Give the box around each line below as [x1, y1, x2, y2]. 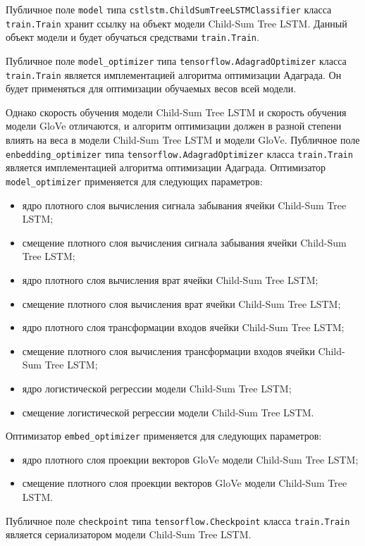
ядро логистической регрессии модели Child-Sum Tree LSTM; [22, 380, 292, 395]
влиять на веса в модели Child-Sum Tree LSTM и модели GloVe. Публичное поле [6, 132, 360, 147]
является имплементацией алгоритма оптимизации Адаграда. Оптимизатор [6, 160, 326, 175]
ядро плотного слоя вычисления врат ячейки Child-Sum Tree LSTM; [22, 272, 318, 287]
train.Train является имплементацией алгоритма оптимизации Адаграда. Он [6, 67, 342, 82]
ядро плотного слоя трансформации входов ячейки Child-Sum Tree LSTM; [22, 320, 345, 335]
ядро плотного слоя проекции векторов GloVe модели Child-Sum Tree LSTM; [22, 452, 359, 466]
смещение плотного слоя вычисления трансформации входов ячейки [22, 343, 315, 358]
